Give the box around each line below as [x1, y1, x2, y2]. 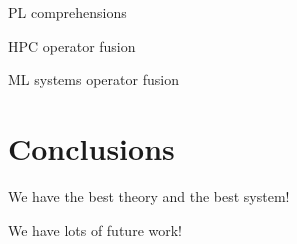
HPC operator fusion [8, 35, 136, 56]
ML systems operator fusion [8, 69, 179, 90]
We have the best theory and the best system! [8, 185, 290, 206]
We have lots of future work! [8, 219, 182, 240]
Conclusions [8, 127, 175, 168]
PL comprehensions [8, 2, 127, 22]
